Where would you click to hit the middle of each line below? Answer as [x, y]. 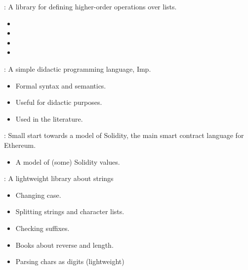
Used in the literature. [49, 118]
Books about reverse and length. [64, 245]
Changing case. [38, 195]
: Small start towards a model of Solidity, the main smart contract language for [124, 135]
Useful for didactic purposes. [59, 102]
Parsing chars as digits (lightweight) [70, 261]
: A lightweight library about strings [59, 178]
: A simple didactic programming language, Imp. [78, 68]
